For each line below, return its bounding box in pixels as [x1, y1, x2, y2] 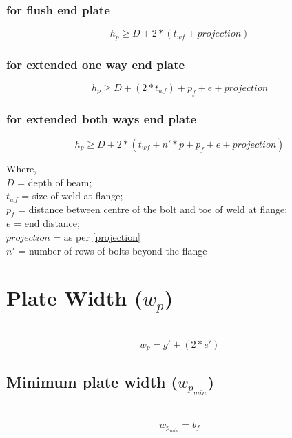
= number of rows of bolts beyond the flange [18, 243, 207, 257]
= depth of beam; [17, 175, 92, 189]
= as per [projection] [53, 230, 140, 244]
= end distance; [14, 216, 80, 230]
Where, [6, 161, 36, 175]
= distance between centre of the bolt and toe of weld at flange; [18, 201, 288, 216]
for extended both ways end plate [6, 110, 197, 127]
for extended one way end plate [6, 55, 185, 72]
